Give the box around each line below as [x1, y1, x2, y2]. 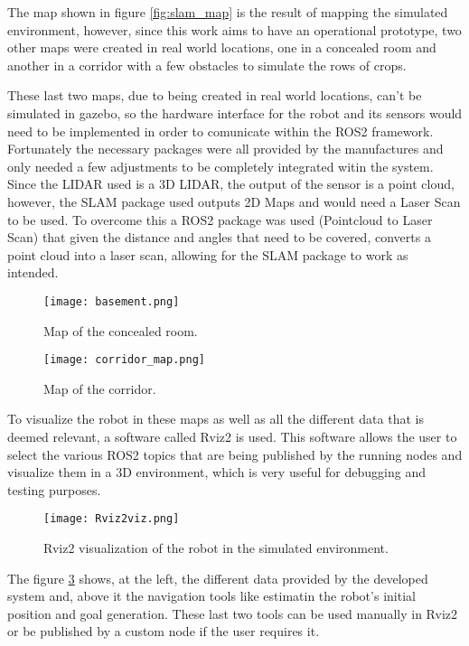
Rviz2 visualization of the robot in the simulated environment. [43, 538, 389, 557]
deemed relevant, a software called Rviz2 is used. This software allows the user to [7, 427, 457, 445]
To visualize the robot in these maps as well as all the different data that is [7, 409, 424, 428]
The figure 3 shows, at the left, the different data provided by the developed [7, 568, 428, 587]
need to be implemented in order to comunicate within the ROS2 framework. [7, 121, 434, 140]
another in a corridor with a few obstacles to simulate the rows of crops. [7, 55, 407, 74]
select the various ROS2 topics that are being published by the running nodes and [7, 445, 463, 463]
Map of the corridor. [43, 379, 156, 398]
